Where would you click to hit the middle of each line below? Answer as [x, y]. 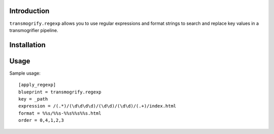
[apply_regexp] [37, 85]
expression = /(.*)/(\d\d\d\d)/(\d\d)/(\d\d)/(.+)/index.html [97, 106]
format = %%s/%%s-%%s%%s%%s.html [60, 113]
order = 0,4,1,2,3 [41, 120]
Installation [27, 45]
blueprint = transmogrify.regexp [60, 92]
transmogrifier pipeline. [34, 30]
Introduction [29, 11]
